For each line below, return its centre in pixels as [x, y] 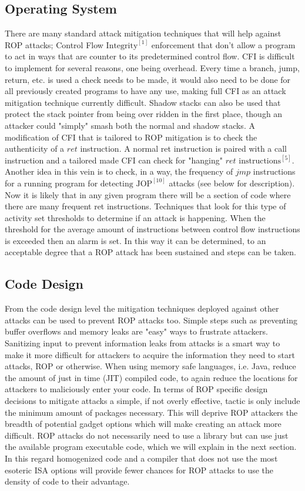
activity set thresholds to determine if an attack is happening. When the [135, 217]
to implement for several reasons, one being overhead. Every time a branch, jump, [152, 67]
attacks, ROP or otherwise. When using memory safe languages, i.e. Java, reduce [150, 366]
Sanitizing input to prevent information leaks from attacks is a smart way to [143, 343]
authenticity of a [35, 148]
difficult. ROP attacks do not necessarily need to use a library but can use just [147, 435]
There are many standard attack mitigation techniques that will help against [143, 33]
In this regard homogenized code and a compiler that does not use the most [141, 458]
